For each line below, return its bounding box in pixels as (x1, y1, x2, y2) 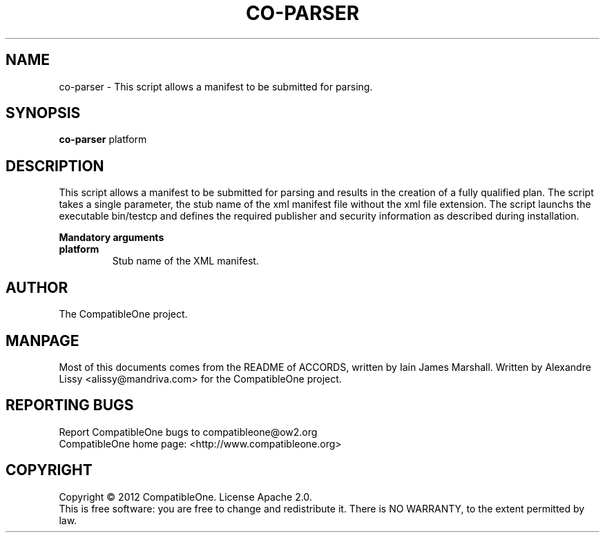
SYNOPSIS (6, 104, 81, 122)
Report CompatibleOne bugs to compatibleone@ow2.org (59, 425, 318, 438)
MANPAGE (6, 332, 79, 349)
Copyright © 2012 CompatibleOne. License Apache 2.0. (59, 490, 312, 503)
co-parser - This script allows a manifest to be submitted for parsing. (59, 80, 373, 93)
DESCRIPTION (6, 157, 104, 175)
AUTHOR (6, 278, 68, 296)
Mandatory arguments (59, 231, 164, 244)
